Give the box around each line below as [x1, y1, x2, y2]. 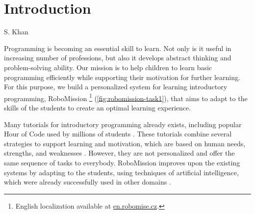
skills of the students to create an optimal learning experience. [4, 102, 191, 112]
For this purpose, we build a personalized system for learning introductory [4, 81, 228, 92]
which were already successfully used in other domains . [4, 177, 171, 187]
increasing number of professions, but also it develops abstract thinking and [4, 53, 231, 63]
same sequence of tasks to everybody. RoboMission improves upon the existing [4, 157, 240, 167]
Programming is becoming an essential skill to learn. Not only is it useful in [4, 43, 231, 53]
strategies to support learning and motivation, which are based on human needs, [4, 138, 246, 148]
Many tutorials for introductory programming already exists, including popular [4, 119, 242, 129]
